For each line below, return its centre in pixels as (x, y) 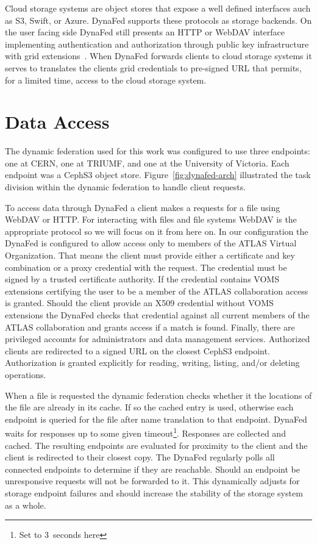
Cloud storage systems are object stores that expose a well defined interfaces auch (158, 8)
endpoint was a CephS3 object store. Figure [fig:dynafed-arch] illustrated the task (158, 175)
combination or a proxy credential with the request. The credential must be (146, 267)
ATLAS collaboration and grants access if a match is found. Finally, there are (150, 327)
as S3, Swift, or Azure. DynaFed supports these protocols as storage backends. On (158, 20)
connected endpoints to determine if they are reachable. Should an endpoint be (153, 469)
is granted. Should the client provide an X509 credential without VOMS (139, 303)
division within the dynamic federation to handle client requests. (126, 187)
